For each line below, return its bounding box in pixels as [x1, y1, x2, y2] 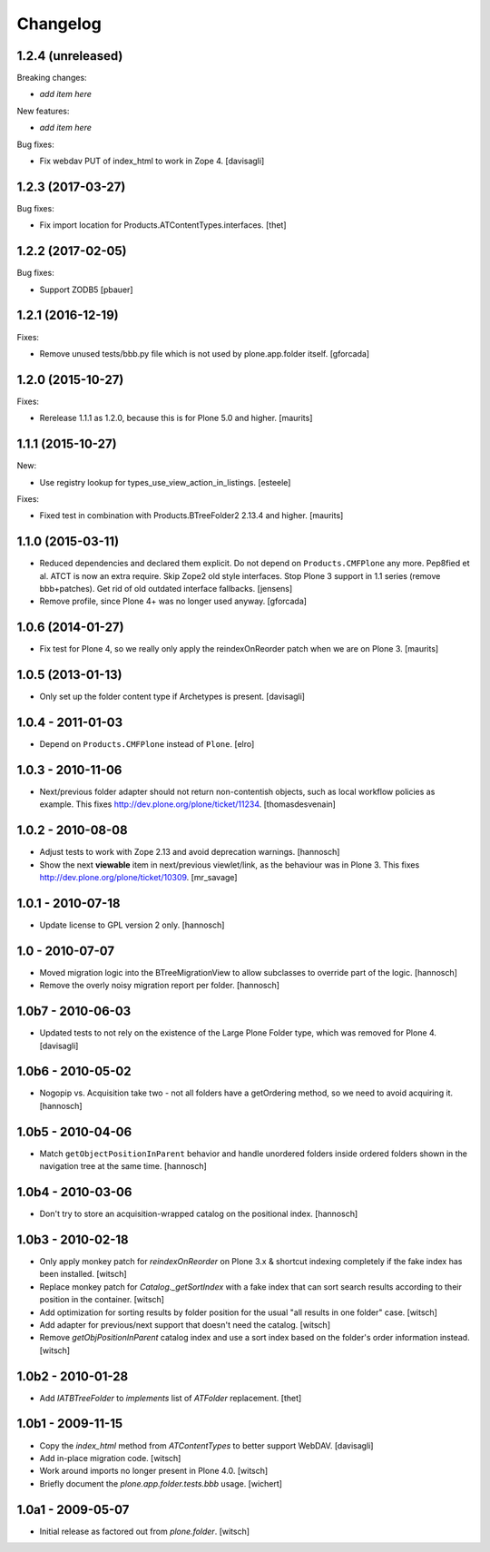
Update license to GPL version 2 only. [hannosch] [39, 919, 225, 930]
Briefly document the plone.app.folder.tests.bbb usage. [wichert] [39, 1478, 283, 1488]
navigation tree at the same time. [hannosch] [39, 1161, 208, 1172]
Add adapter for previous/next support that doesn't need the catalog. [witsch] [39, 1319, 331, 1330]
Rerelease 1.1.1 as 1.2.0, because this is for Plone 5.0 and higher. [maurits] [39, 413, 313, 424]
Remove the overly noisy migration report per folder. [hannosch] [39, 980, 280, 991]
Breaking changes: [16, 73, 87, 83]
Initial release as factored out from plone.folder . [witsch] [39, 1526, 250, 1537]
